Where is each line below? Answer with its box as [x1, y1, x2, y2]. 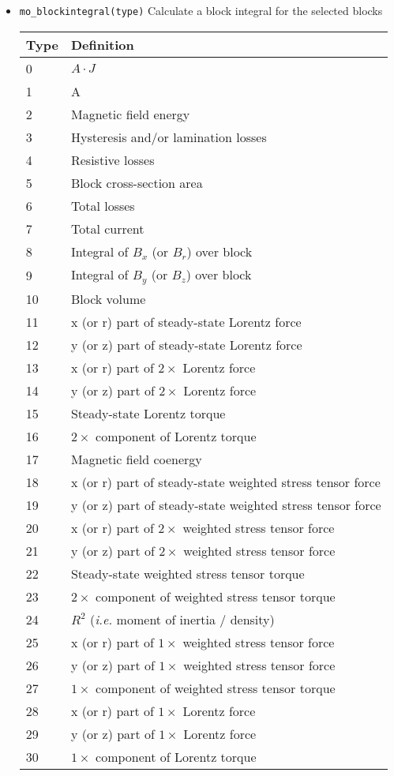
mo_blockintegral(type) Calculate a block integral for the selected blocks [19, 2, 383, 18]
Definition [70, 35, 134, 54]
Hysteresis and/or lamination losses [70, 127, 267, 146]
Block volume [70, 289, 146, 308]
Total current [70, 219, 144, 238]
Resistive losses [70, 150, 155, 169]
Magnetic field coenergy [70, 449, 202, 468]
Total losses [70, 196, 135, 215]
